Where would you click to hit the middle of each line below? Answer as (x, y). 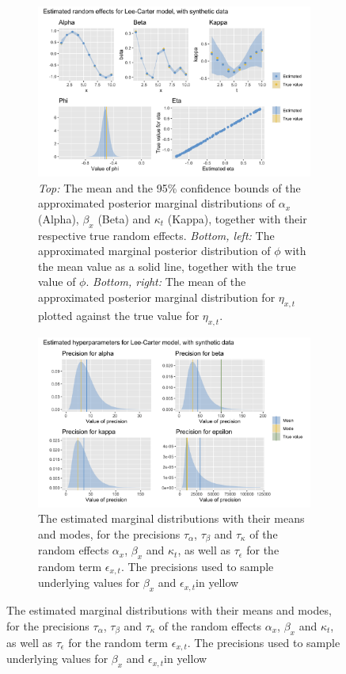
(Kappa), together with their (237, 218)
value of (57, 282)
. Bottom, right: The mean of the (166, 282)
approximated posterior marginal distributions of (157, 203)
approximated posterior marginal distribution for (157, 297)
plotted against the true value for (119, 315)
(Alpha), (59, 218)
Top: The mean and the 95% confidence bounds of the (169, 187)
